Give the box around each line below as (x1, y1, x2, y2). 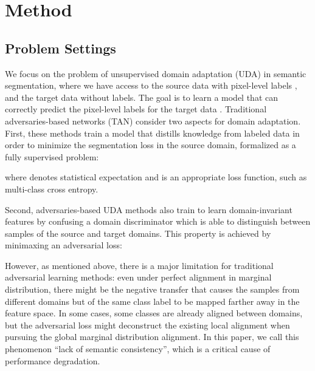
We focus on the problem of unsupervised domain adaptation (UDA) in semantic (5, 67, 306, 80)
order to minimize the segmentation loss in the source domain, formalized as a (5, 138, 296, 151)
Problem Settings (5, 38, 116, 57)
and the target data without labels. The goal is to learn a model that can (5, 90, 279, 103)
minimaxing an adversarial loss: (5, 239, 122, 251)
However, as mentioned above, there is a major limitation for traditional (5, 259, 274, 271)
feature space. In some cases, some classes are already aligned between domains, (5, 307, 303, 319)
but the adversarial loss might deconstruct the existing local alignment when (5, 318, 290, 331)
